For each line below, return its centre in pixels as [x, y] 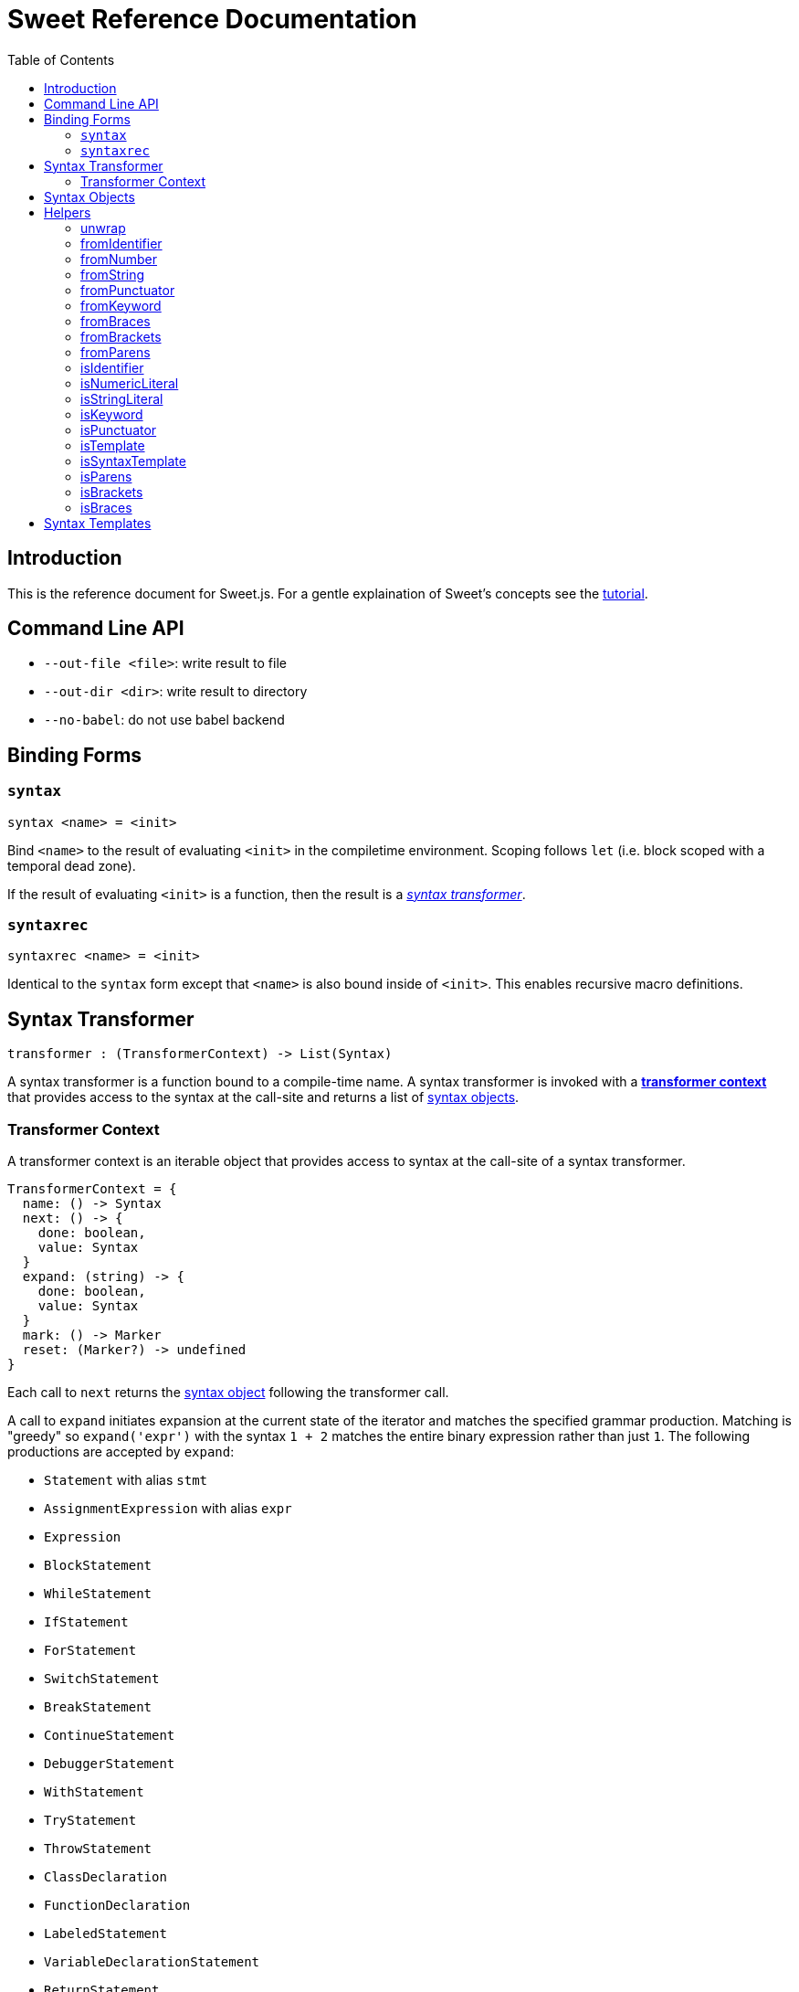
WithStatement [94, 1792]
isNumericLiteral [130, 383]
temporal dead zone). [72, 865]
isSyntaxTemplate [133, 461]
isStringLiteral [122, 398]
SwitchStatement [102, 1679]
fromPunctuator [128, 290]
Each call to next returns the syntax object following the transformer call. [228, 1392]
